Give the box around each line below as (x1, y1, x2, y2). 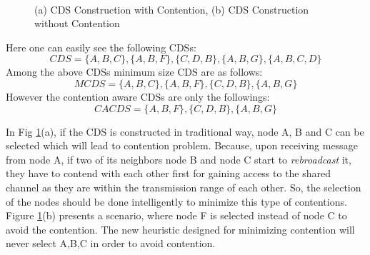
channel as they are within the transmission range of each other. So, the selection (6, 179, 361, 194)
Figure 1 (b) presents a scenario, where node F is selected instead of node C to (6, 208, 347, 223)
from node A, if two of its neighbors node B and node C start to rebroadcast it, (6, 151, 351, 166)
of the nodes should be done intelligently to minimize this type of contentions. (6, 194, 347, 209)
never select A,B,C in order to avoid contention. (6, 236, 216, 251)
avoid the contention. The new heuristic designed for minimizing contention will (6, 221, 355, 236)
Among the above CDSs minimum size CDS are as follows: (6, 64, 263, 79)
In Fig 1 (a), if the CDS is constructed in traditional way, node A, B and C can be (6, 124, 364, 139)
